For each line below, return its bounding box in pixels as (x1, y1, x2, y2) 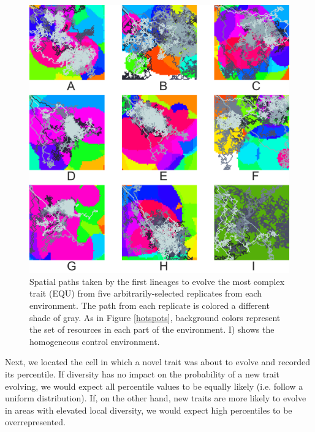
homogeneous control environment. (29, 335, 160, 347)
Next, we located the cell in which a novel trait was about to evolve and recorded (5, 355, 310, 368)
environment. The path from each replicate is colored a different (29, 299, 270, 312)
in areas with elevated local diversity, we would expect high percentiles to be (5, 403, 292, 416)
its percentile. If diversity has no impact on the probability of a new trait (5, 367, 280, 380)
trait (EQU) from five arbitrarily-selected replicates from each (29, 287, 262, 300)
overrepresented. (5, 415, 66, 428)
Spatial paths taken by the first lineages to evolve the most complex (29, 275, 285, 287)
